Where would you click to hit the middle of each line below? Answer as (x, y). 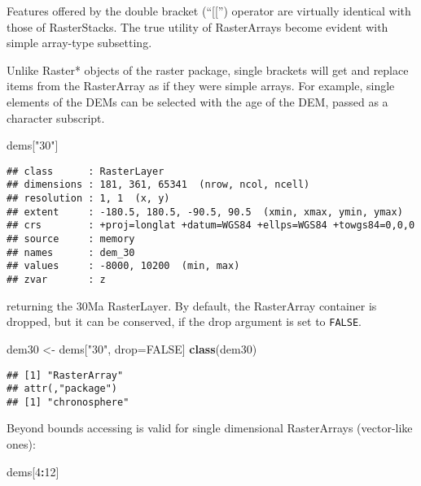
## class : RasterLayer (86, 171)
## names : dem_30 (71, 252)
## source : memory (71, 239)
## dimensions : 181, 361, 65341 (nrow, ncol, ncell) (158, 185)
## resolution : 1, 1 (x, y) (88, 199)
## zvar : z (56, 280)
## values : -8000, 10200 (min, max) (123, 266)
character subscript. (56, 117)
